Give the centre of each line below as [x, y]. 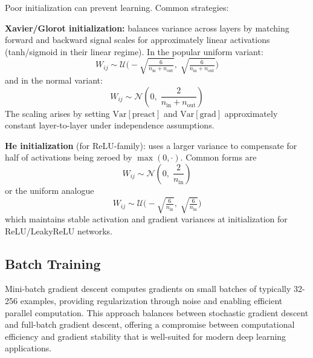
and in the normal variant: [54, 80]
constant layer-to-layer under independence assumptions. [110, 125]
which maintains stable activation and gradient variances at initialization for [146, 219]
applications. [28, 348]
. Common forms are [218, 157]
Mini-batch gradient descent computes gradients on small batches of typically [148, 289]
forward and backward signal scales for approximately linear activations [137, 40]
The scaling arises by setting [57, 113]
